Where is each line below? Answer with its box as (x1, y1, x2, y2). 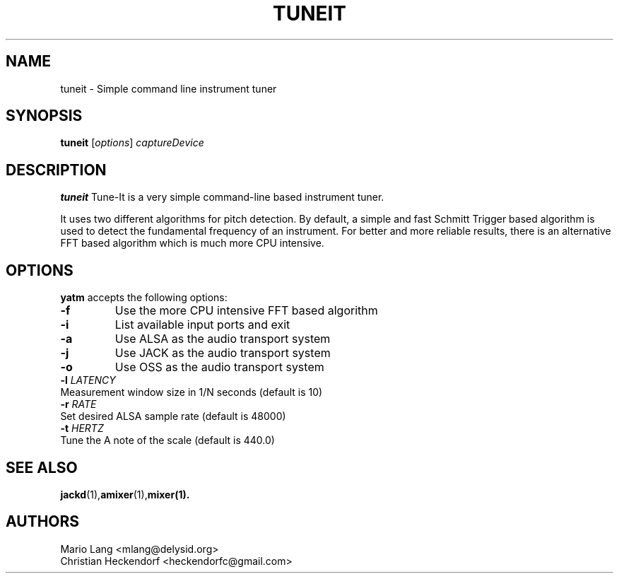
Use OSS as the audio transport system (114, 360, 324, 375)
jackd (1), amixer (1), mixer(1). (60, 488, 190, 501)
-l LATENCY (60, 374, 116, 387)
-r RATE (60, 398, 97, 411)
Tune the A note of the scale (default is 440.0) (60, 434, 275, 447)
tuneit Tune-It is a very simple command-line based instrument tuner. (60, 191, 384, 204)
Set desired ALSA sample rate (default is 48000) (60, 410, 286, 423)
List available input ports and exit (114, 317, 290, 332)
